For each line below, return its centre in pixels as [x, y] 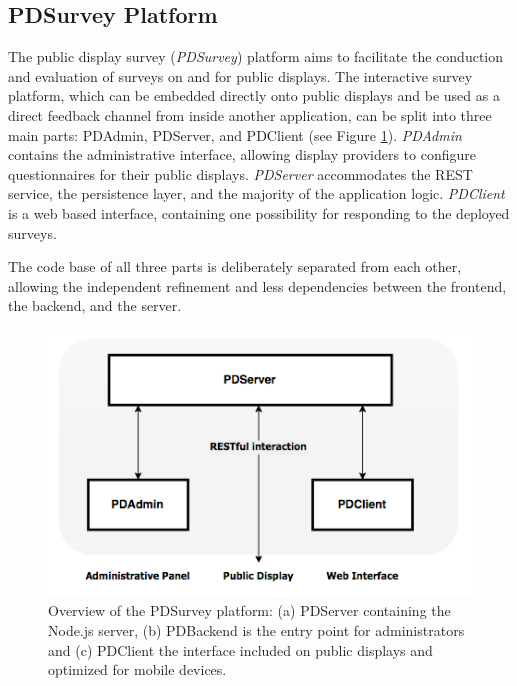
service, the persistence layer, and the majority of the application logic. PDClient [256, 193]
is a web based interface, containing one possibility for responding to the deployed [259, 212]
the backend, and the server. [95, 305]
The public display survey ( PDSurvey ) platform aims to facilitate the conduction [255, 56]
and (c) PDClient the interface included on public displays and [240, 649]
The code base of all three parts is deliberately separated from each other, [235, 266]
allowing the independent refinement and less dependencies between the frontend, [257, 285]
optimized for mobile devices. [137, 669]
